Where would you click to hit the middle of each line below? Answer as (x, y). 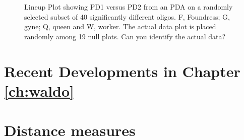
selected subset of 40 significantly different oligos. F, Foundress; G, (127, 16)
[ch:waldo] (39, 90)
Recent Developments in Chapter (122, 71)
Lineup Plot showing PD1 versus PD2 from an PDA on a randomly (129, 7)
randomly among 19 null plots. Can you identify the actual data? (125, 36)
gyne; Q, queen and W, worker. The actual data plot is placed (120, 26)
